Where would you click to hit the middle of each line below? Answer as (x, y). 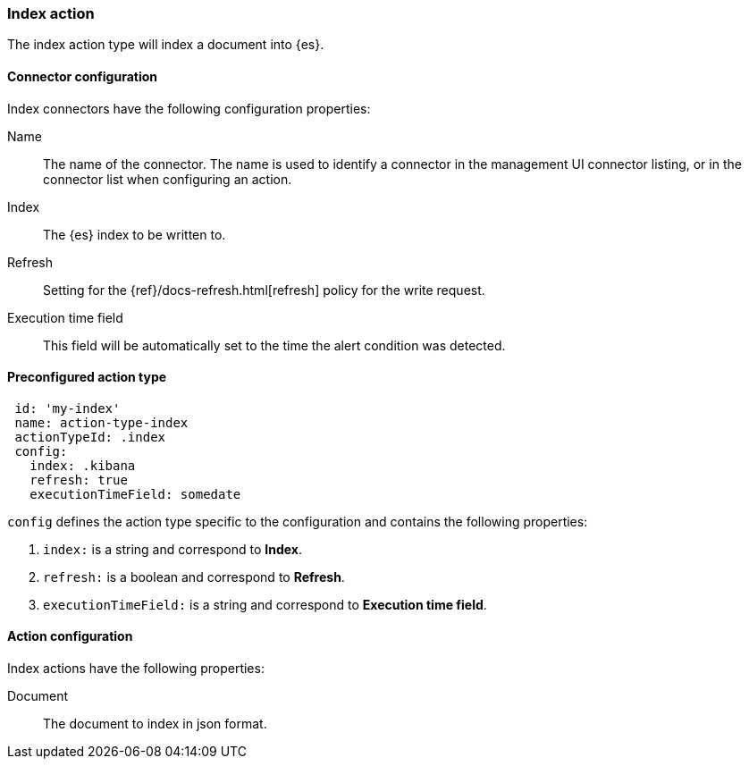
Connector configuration (82, 76)
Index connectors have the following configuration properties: (189, 108)
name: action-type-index (101, 422)
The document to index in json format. (155, 724)
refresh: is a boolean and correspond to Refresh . (194, 577)
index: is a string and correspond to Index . (173, 549)
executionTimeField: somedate (135, 494)
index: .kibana (83, 465)
